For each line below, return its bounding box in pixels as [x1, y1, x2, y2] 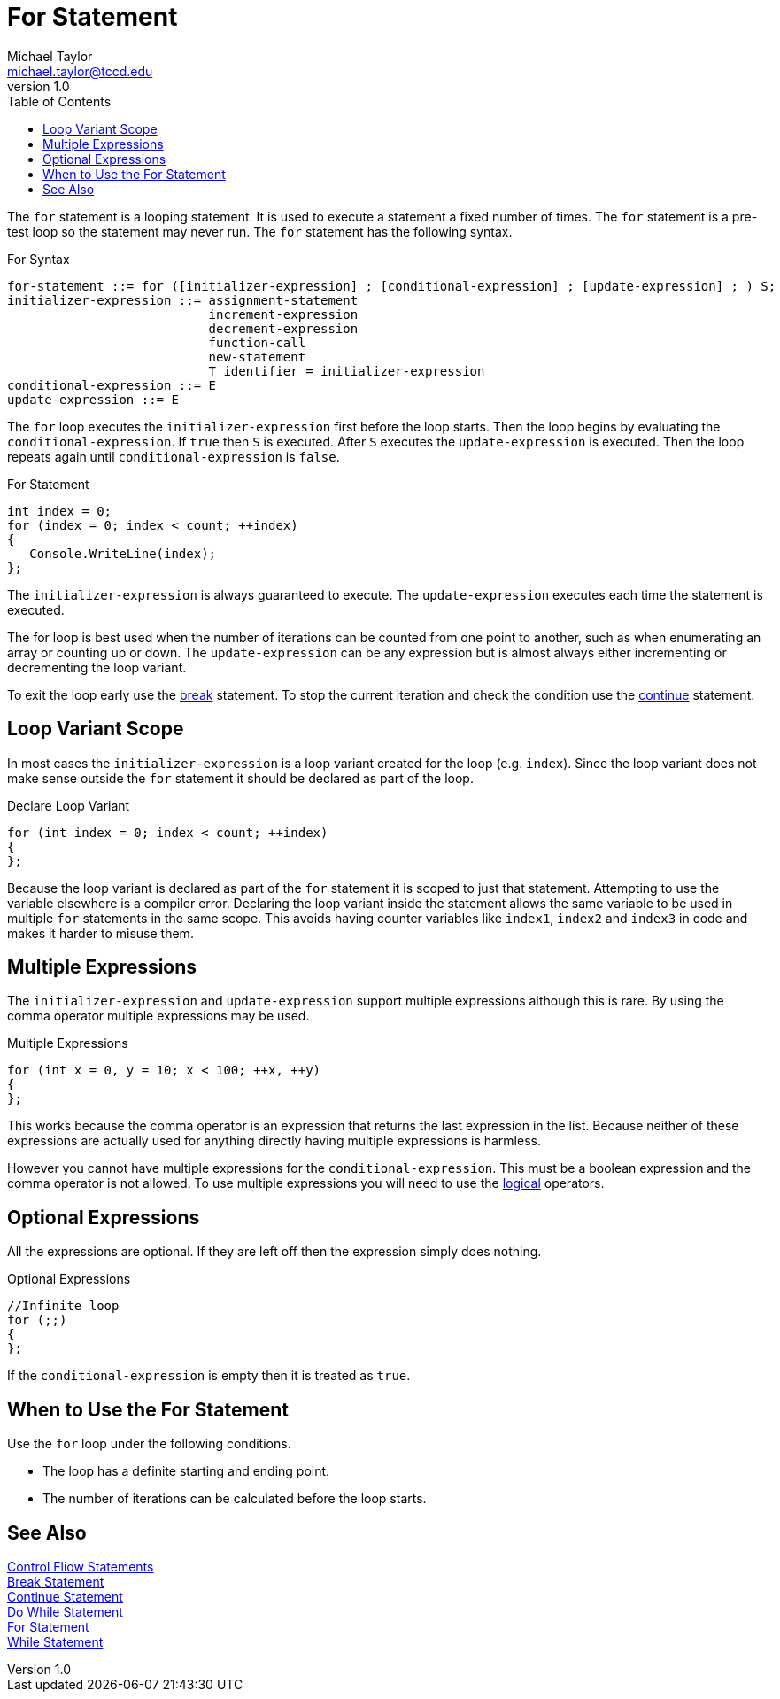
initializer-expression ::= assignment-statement [7, 292, 359, 307]
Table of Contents [7, 93, 112, 109]
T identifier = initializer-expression [208, 363, 485, 378]
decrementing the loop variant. [7, 659, 187, 675]
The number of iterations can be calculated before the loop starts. [42, 1491, 427, 1507]
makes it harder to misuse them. [7, 925, 194, 941]
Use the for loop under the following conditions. [7, 1436, 291, 1452]
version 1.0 [7, 78, 70, 94]
